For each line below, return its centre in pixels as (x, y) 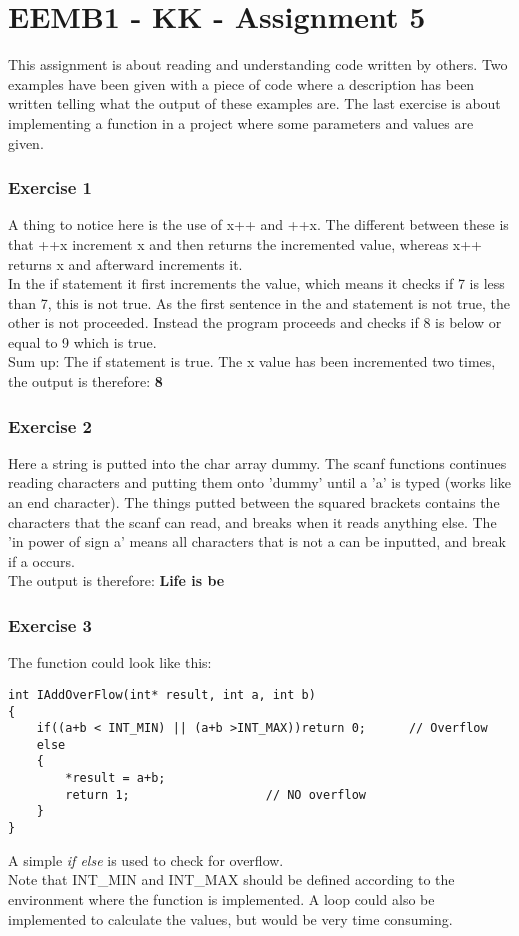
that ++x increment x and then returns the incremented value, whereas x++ (245, 243)
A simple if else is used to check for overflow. (146, 859)
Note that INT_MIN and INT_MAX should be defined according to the (231, 879)
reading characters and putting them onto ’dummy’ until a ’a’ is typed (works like (259, 482)
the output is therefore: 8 (85, 381)
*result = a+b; (115, 778)
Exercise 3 (50, 624)
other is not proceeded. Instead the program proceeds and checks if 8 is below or (255, 322)
